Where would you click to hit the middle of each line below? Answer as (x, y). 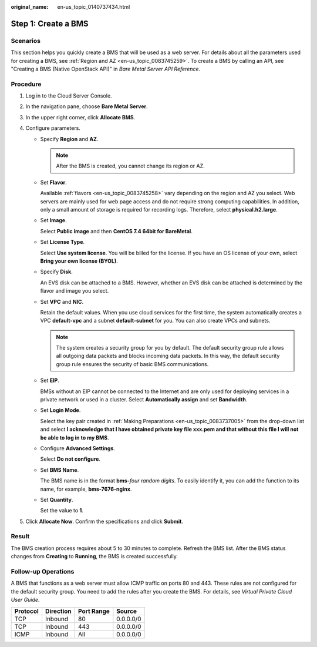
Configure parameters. (53, 128)
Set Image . (53, 220)
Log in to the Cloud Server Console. (69, 96)
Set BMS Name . (60, 470)
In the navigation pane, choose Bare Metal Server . (87, 106)
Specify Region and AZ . (69, 139)
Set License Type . (63, 242)
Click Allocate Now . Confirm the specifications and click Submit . (104, 521)
